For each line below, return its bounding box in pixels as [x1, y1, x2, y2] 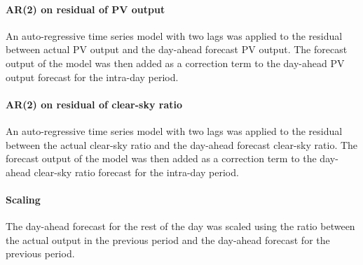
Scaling [6, 192, 41, 206]
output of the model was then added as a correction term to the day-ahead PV [6, 55, 345, 70]
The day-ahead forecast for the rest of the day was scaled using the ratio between [6, 219, 355, 234]
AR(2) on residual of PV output [6, 1, 165, 16]
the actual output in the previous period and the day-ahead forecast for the [6, 232, 330, 247]
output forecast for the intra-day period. [6, 69, 179, 84]
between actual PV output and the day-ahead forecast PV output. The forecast [6, 42, 348, 57]
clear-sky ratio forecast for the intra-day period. [34, 164, 239, 179]
